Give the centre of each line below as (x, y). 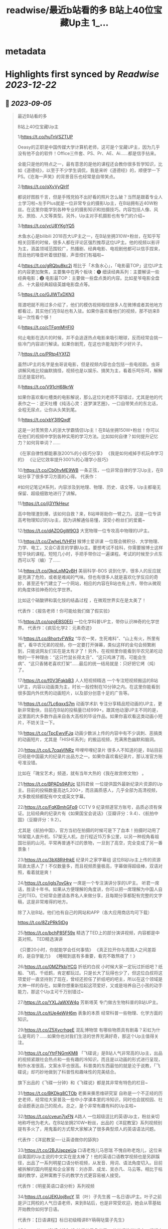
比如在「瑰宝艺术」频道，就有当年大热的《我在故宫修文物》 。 (82, 773)
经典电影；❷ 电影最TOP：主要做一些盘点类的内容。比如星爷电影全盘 (88, 278)
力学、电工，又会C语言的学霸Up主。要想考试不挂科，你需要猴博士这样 (90, 548)
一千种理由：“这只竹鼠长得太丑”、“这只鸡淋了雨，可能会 (84, 657)
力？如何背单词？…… (39, 443)
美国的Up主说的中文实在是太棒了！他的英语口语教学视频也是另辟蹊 (91, 1157)
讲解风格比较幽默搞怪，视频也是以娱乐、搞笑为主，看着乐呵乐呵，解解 (90, 371)
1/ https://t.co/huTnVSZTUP (45, 137)
